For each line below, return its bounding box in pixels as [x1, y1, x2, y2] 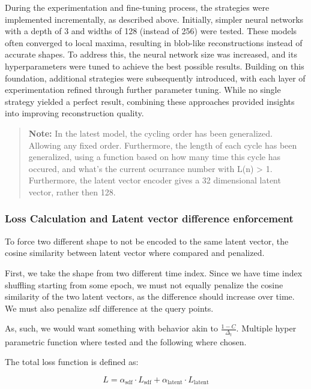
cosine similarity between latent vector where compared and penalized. [5, 246, 265, 259]
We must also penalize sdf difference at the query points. [5, 301, 214, 314]
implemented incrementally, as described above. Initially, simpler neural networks [5, 13, 304, 25]
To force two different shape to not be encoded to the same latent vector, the [5, 234, 289, 247]
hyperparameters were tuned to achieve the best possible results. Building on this [5, 59, 304, 72]
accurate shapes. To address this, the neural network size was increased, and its [5, 48, 297, 61]
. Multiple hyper [236, 322, 297, 334]
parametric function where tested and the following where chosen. [5, 335, 247, 348]
